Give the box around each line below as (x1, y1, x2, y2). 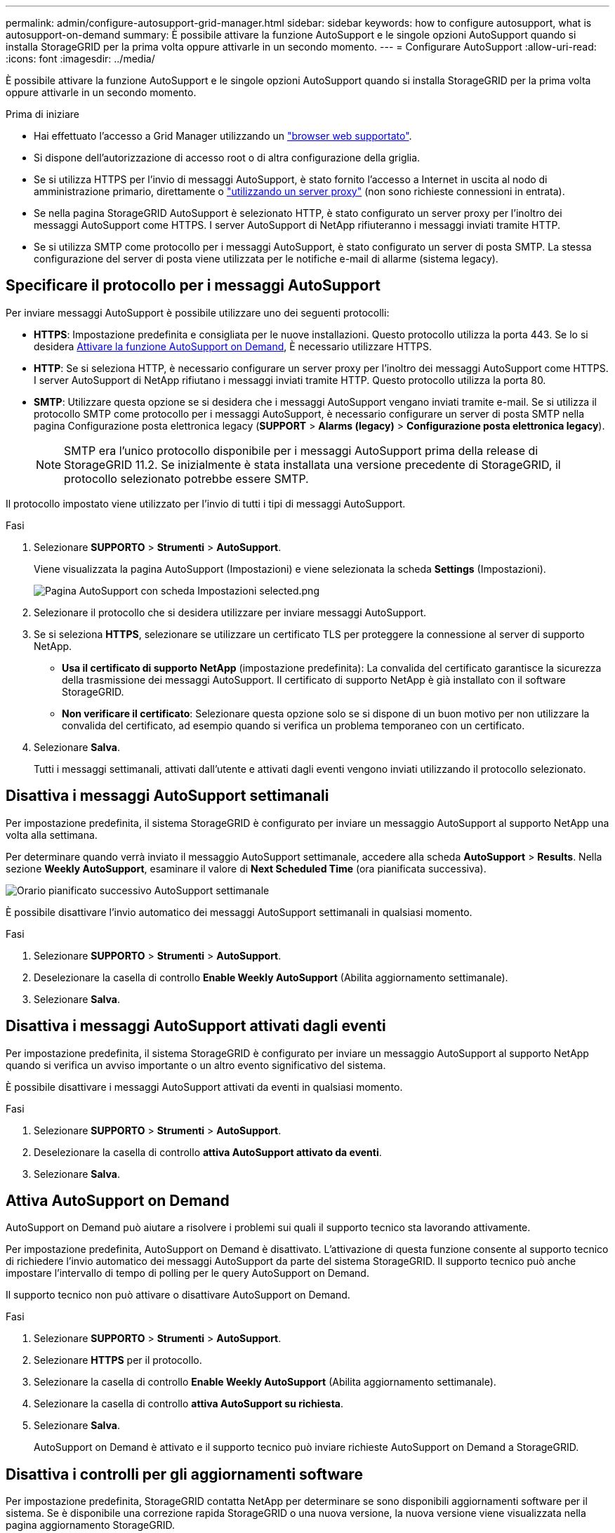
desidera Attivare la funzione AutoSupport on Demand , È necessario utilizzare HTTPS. (34, 340, 432, 352)
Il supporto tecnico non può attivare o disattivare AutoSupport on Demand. (6, 1289, 350, 1301)
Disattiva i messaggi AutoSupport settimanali (6, 787, 329, 805)
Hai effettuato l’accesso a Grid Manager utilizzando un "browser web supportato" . (34, 130, 412, 142)
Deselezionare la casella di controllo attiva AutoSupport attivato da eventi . (34, 1146, 382, 1158)
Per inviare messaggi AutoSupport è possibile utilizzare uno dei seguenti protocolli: (6, 306, 390, 319)
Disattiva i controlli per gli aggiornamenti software (6, 1465, 363, 1483)
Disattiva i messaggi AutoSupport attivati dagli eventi (6, 1017, 386, 1035)
